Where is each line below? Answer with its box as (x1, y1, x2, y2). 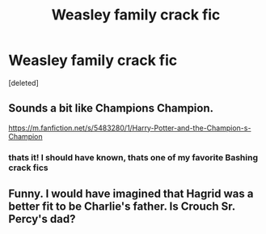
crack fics (8, 162, 49, 173)
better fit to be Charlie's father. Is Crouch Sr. (8, 200, 236, 214)
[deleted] (8, 78, 39, 87)
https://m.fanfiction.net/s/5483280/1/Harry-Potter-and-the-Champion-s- (8, 123, 251, 133)
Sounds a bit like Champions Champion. (8, 101, 214, 115)
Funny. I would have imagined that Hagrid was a (8, 187, 254, 201)
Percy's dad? (8, 212, 76, 226)
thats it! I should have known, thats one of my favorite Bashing (8, 151, 259, 163)
